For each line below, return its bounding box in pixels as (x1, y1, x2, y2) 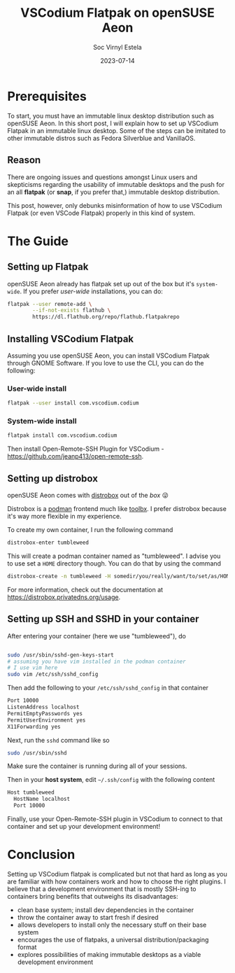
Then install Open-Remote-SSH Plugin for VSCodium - (7, 444, 164, 453)
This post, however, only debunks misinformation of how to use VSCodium (7, 201, 222, 209)
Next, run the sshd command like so (7, 736, 110, 744)
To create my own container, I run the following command (7, 526, 173, 534)
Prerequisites (7, 88, 87, 104)
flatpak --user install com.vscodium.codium (7, 400, 139, 407)
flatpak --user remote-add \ (7, 300, 92, 307)
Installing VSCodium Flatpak (7, 332, 134, 344)
